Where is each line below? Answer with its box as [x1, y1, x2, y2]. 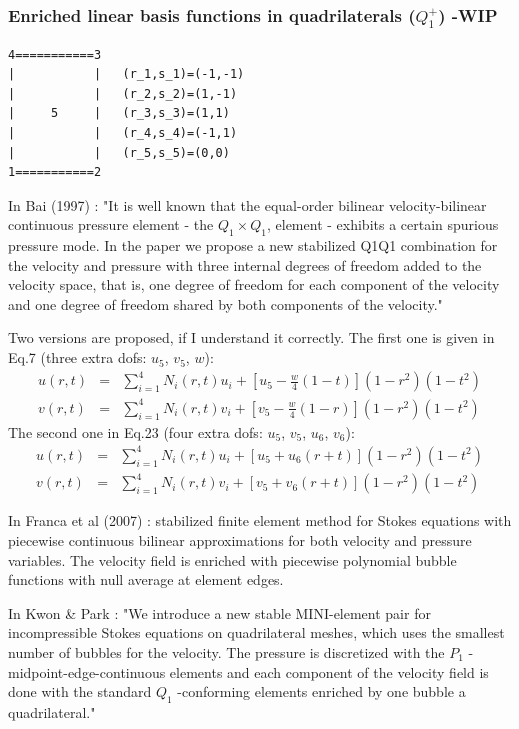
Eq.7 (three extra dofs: [8, 347, 147, 368]
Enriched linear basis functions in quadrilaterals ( [8, 2, 416, 27]
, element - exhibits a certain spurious [266, 214, 499, 235]
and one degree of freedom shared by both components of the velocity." [8, 293, 443, 314]
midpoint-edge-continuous [8, 661, 166, 682]
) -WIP [438, 2, 498, 27]
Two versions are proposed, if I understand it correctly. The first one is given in [8, 327, 495, 348]
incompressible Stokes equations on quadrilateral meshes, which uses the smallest [8, 622, 505, 643]
